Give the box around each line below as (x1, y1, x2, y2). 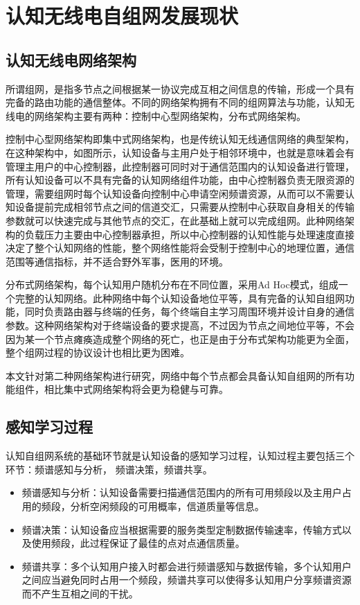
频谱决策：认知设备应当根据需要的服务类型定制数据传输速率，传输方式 (21, 522, 342, 536)
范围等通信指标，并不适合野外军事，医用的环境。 (6, 254, 228, 268)
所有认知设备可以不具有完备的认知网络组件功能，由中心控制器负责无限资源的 (6, 173, 354, 187)
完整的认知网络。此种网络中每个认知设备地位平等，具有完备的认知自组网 (15, 290, 345, 305)
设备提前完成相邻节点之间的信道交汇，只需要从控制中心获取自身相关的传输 (15, 200, 354, 214)
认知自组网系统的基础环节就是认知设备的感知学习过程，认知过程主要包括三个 (6, 448, 354, 463)
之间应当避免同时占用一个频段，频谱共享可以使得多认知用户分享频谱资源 (21, 572, 352, 587)
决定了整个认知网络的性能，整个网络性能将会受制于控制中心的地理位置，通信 (6, 240, 354, 255)
